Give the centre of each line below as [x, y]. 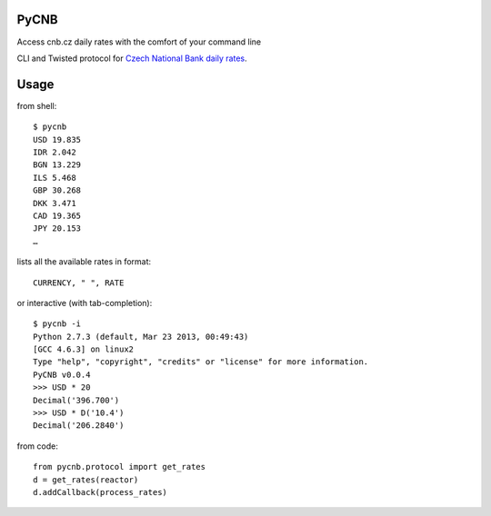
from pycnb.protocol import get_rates [120, 467]
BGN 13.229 [57, 165]
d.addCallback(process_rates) [100, 492]
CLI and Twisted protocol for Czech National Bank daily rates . [132, 58]
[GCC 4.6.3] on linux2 [84, 349]
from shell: [37, 105]
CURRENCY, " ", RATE [79, 283]
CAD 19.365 [57, 215]
